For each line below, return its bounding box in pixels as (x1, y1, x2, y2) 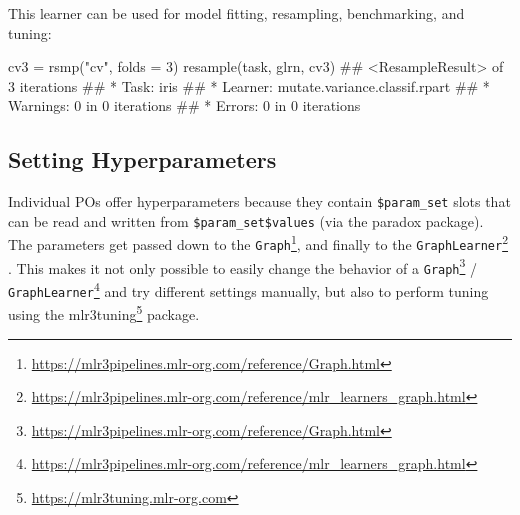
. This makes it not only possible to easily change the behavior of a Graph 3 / (8, 254, 478, 278)
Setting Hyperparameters (8, 144, 277, 175)
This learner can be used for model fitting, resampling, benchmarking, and (8, 3, 465, 23)
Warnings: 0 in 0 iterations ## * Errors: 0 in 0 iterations (8, 95, 361, 116)
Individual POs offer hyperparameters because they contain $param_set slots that (8, 191, 511, 212)
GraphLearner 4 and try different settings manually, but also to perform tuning (8, 278, 489, 301)
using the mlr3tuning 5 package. (8, 301, 200, 325)
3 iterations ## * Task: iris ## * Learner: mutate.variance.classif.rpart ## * (8, 75, 490, 96)
